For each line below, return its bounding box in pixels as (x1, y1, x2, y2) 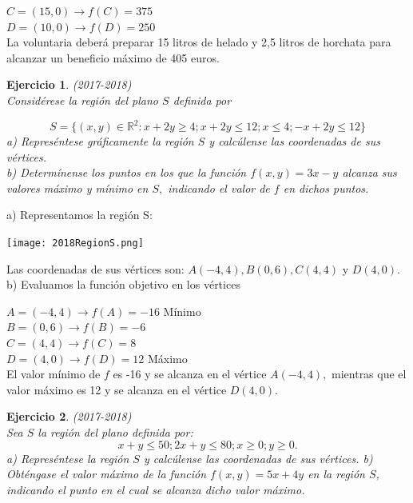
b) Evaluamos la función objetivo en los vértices (6, 276, 240, 293)
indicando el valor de (168, 179, 270, 196)
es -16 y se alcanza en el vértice (113, 365, 267, 382)
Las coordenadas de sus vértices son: (6, 260, 185, 277)
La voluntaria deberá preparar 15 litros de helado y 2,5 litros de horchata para (6, 34, 391, 50)
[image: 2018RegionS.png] (6, 238, 144, 250)
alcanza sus (342, 164, 397, 181)
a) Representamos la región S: (6, 206, 153, 223)
